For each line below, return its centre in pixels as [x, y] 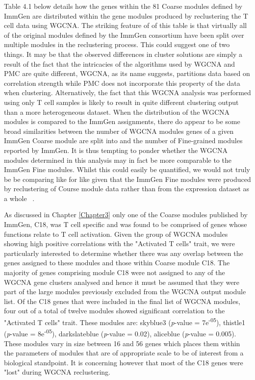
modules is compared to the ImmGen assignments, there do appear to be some [122, 121]
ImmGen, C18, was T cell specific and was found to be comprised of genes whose [126, 224]
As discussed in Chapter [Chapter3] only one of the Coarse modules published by [126, 215]
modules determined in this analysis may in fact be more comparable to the [118, 160]
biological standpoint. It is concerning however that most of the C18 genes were [124, 362]
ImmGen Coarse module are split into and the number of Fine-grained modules [123, 140]
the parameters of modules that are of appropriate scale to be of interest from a [124, 353]
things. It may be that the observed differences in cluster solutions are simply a [123, 54]
